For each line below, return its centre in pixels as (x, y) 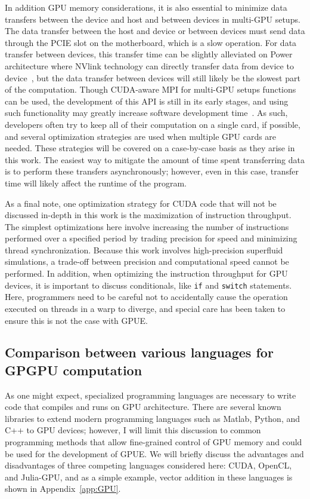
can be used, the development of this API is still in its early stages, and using (147, 101)
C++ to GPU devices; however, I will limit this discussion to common (133, 430)
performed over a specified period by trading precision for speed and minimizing (151, 238)
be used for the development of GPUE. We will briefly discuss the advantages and (154, 453)
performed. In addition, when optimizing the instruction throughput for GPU (146, 273)
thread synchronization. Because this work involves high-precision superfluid (144, 249)
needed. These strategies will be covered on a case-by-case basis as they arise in (150, 148)
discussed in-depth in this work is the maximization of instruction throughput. (148, 215)
